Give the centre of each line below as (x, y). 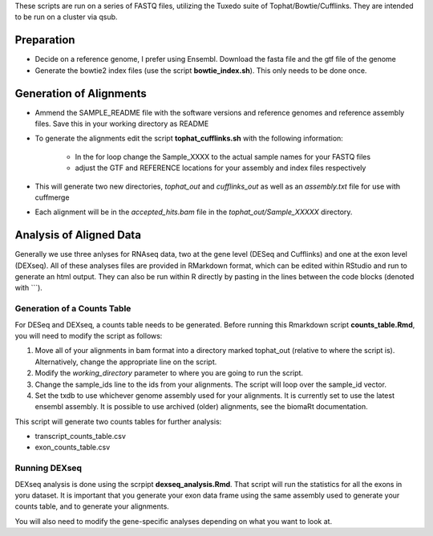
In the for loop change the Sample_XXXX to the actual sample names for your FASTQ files (223, 156)
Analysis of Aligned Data (78, 236)
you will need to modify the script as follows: (89, 335)
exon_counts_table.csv (73, 447)
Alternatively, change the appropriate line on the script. (126, 362)
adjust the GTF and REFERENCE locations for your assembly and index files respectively (221, 168)
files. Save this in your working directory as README (122, 124)
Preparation (45, 40)
